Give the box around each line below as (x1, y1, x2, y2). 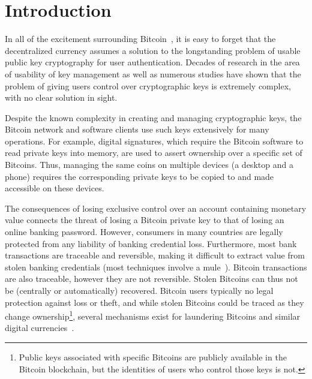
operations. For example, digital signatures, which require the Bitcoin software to (5, 134, 304, 147)
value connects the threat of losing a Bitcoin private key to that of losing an (5, 213, 284, 226)
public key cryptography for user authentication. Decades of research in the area (5, 56, 300, 68)
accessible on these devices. (5, 182, 104, 194)
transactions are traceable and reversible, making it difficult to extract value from (5, 249, 305, 261)
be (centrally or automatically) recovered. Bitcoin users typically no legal (5, 284, 274, 296)
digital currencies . (5, 321, 74, 334)
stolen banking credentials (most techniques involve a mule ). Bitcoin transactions (5, 260, 307, 273)
